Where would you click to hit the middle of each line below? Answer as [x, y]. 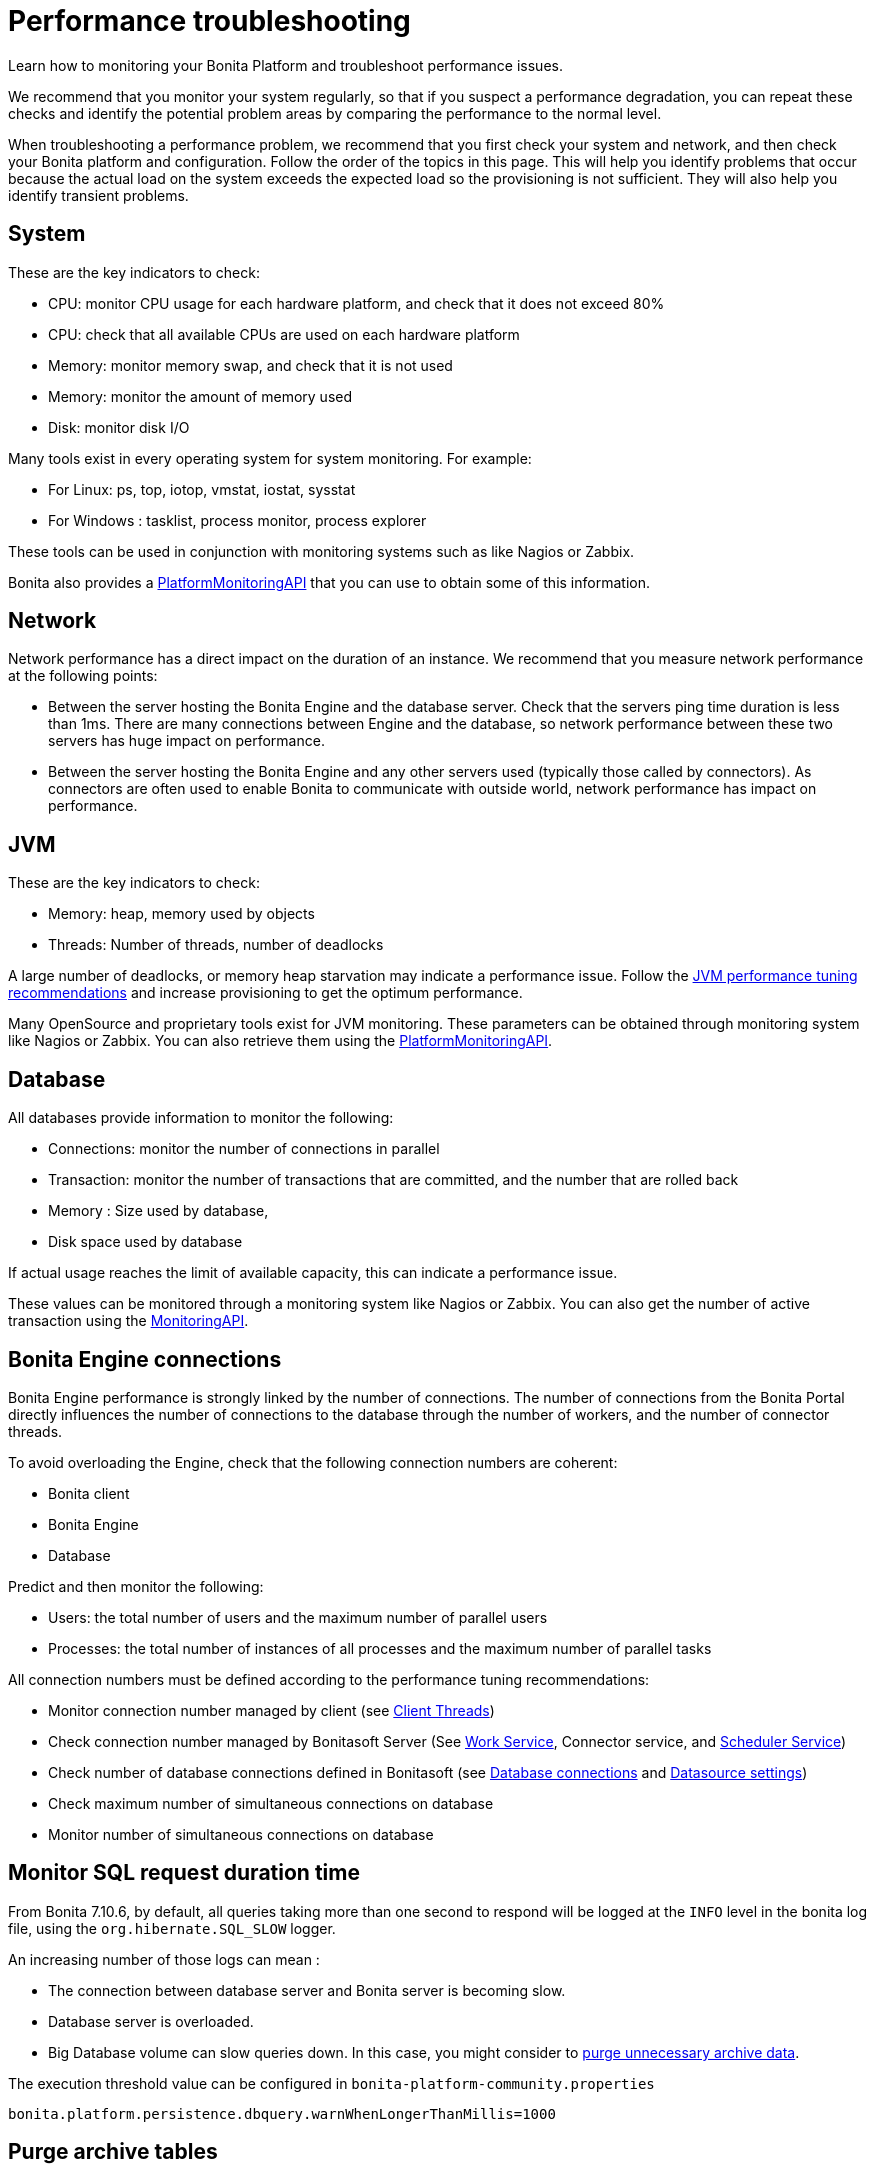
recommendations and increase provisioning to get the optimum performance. [265, 993]
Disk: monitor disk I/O [119, 427]
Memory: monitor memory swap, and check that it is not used [250, 365]
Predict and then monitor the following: [136, 1586]
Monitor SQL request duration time [184, 1873]
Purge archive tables [113, 2152]
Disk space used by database [145, 1242]
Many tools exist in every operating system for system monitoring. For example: [270, 458]
